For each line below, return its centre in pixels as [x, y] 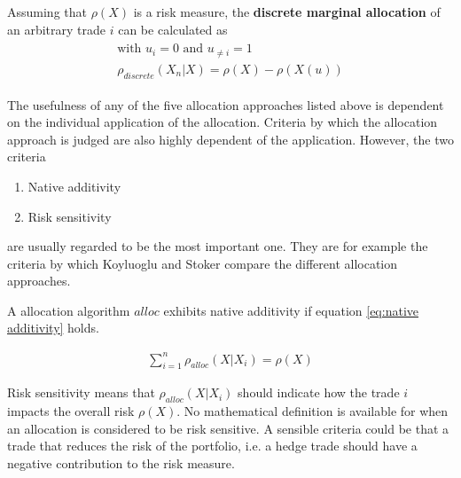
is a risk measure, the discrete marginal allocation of [287, 12]
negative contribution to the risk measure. [121, 462]
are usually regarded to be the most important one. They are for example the [218, 246]
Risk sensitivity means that [81, 392]
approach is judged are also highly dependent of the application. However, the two [230, 139]
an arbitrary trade [57, 29]
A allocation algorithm [69, 310]
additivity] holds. [53, 328]
